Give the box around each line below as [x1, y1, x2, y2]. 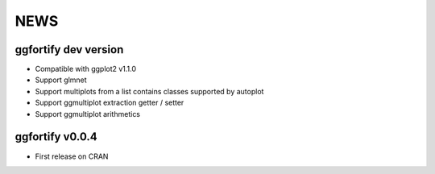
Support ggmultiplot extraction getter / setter [35, 97, 184, 108]
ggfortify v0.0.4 [14, 130, 97, 144]
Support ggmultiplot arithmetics [35, 109, 141, 118]
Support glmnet [35, 75, 88, 85]
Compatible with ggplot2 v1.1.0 [35, 64, 137, 74]
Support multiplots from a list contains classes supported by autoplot [35, 86, 264, 96]
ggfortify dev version [14, 43, 124, 56]
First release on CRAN [35, 151, 109, 161]
